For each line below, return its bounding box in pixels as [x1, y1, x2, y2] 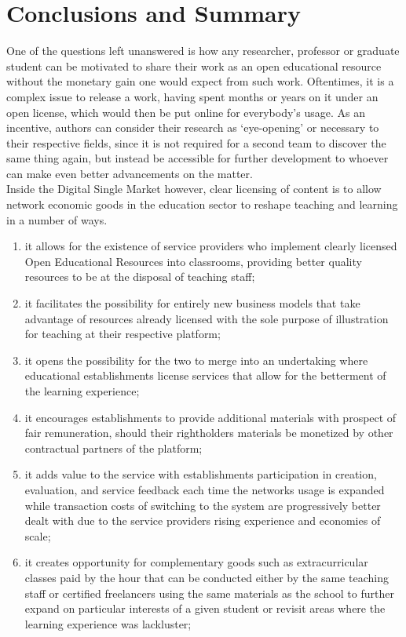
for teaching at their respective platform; [24, 326, 221, 342]
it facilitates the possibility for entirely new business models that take [24, 295, 360, 311]
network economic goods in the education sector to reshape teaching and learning [6, 196, 398, 213]
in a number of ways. [6, 211, 108, 227]
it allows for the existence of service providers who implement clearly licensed [24, 238, 397, 254]
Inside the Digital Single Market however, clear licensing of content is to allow [6, 180, 382, 197]
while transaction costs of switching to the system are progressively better [24, 497, 381, 513]
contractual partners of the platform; [24, 439, 203, 456]
